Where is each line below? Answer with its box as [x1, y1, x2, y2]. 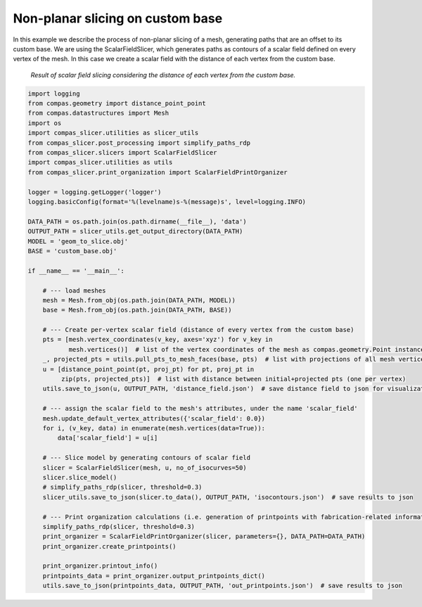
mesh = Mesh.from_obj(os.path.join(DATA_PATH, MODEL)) [42, 296, 236, 304]
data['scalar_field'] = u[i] [57, 434, 158, 442]
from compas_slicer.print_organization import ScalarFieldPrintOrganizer [27, 168, 288, 176]
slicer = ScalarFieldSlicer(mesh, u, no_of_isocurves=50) [42, 464, 247, 471]
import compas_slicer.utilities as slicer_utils [27, 129, 199, 137]
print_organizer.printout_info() [42, 562, 158, 570]
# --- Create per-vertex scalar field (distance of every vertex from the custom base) [42, 326, 354, 334]
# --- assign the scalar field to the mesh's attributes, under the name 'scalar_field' [42, 404, 358, 413]
